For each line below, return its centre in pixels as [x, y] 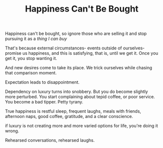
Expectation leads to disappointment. [42, 82]
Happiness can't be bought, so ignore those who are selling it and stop [76, 34]
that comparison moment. [31, 73]
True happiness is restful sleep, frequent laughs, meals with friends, [73, 111]
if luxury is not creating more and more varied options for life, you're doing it [81, 126]
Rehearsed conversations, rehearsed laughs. [50, 140]
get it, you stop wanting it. [31, 59]
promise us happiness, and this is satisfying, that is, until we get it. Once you [82, 53]
